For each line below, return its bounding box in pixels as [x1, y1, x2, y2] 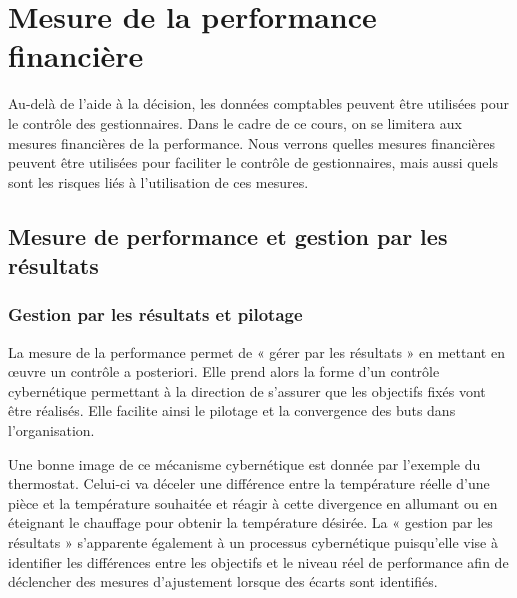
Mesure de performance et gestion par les [8, 220, 448, 251]
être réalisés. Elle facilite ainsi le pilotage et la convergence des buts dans [8, 400, 456, 421]
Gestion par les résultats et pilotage [8, 302, 303, 327]
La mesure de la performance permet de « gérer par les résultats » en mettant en [8, 341, 505, 362]
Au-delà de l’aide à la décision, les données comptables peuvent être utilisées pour [8, 93, 510, 114]
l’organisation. [8, 420, 95, 441]
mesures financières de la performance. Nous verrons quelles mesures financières [8, 132, 496, 153]
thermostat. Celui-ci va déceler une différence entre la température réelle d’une [8, 473, 490, 494]
